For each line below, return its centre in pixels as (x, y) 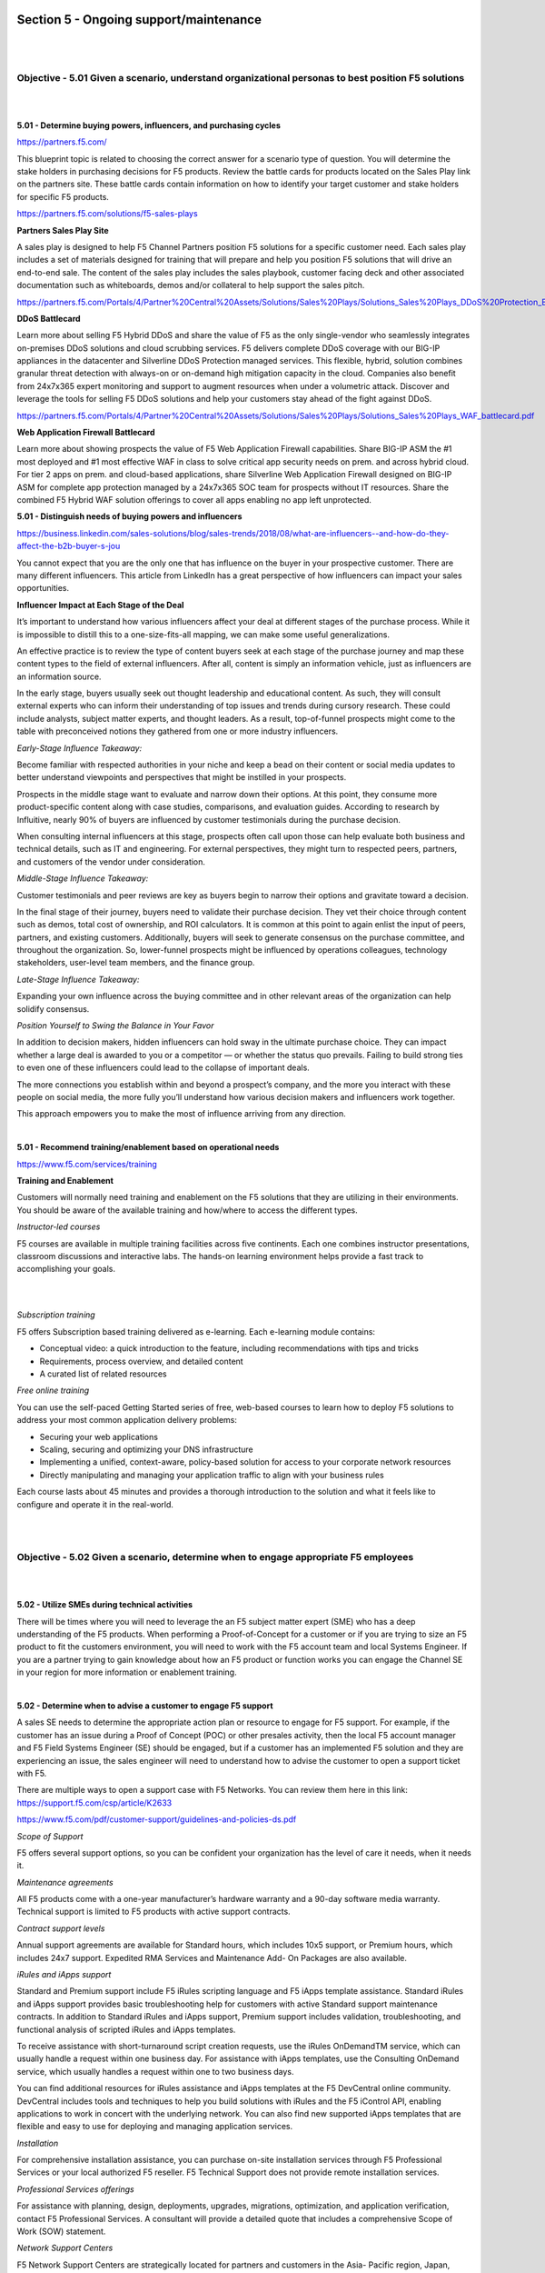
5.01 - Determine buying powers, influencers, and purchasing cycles (149, 125)
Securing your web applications (99, 1437)
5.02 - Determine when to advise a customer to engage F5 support (145, 1706)
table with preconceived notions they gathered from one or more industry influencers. (178, 731)
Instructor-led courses (59, 1227)
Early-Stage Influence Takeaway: (79, 748)
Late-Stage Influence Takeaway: (78, 979)
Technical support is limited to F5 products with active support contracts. (154, 1912)
